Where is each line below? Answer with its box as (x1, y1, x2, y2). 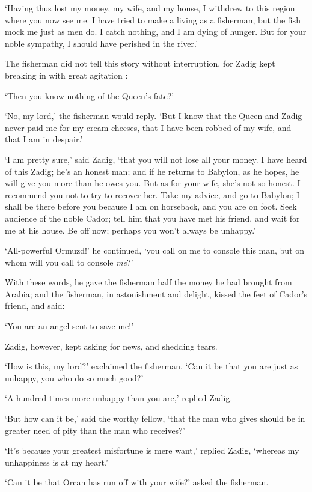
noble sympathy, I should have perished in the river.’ (5, 37, 198, 49)
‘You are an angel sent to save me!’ (5, 320, 134, 332)
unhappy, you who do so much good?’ (5, 371, 144, 384)
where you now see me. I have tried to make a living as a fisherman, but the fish (5, 13, 301, 26)
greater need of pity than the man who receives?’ (5, 424, 185, 436)
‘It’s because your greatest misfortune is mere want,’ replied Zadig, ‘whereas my (5, 444, 299, 457)
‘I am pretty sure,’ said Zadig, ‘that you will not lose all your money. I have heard (5, 153, 307, 165)
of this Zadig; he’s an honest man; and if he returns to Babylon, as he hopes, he (5, 165, 299, 177)
